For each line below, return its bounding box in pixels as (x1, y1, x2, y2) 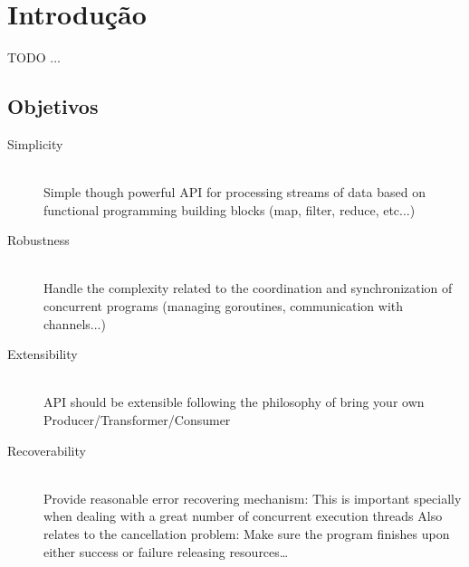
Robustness (7, 231, 70, 250)
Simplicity (7, 134, 63, 153)
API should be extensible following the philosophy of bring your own (43, 392, 425, 411)
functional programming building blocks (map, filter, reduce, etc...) (43, 200, 416, 219)
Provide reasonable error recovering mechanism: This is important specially (43, 488, 462, 507)
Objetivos (7, 92, 99, 120)
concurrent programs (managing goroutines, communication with (43, 297, 404, 316)
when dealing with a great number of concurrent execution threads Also (43, 506, 443, 525)
